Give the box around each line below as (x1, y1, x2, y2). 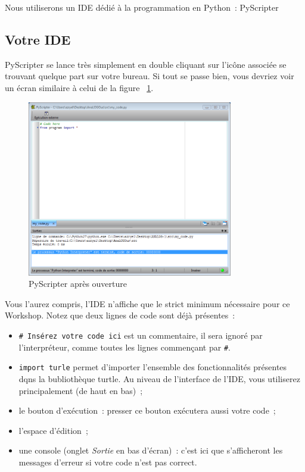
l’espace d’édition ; (18, 424, 88, 436)
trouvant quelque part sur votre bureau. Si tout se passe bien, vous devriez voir (5, 70, 294, 82)
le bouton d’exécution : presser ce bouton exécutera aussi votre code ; (18, 404, 276, 417)
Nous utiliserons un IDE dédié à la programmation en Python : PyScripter (5, 1, 279, 13)
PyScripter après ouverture (29, 277, 127, 290)
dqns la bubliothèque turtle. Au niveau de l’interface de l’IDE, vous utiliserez (18, 372, 300, 385)
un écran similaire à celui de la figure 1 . (5, 81, 154, 93)
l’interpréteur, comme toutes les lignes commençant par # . (18, 340, 231, 353)
